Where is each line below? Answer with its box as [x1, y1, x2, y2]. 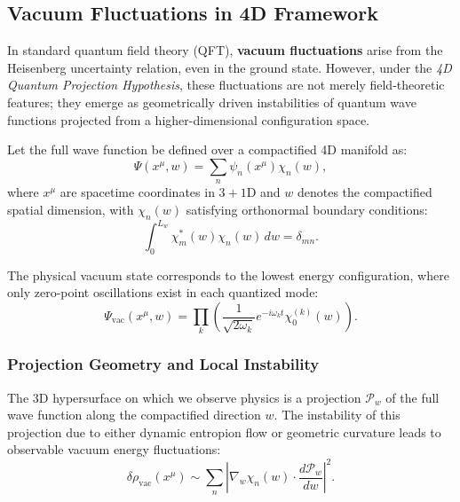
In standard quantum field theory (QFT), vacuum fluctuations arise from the [7, 41, 443, 59]
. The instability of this [274, 405, 401, 424]
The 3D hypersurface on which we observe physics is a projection [7, 388, 361, 406]
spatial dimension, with [7, 200, 134, 218]
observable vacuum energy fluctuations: [7, 440, 221, 459]
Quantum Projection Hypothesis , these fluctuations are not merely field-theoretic [7, 75, 445, 94]
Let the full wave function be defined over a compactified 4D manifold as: [7, 140, 408, 159]
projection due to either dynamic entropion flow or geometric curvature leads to [7, 422, 441, 441]
